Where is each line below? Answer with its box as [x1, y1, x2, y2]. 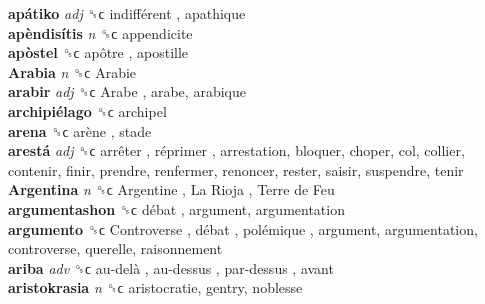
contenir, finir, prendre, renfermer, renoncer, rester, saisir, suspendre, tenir [8, 159, 464, 180]
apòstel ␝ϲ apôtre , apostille [8, 42, 189, 63]
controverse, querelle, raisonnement [8, 238, 223, 259]
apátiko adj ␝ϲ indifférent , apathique [8, 3, 246, 23]
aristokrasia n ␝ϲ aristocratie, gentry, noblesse [8, 277, 303, 298]
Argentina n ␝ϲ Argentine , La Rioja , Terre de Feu [8, 179, 335, 200]
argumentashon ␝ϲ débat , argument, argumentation [8, 198, 345, 219]
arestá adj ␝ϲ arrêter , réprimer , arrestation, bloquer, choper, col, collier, [8, 140, 465, 161]
